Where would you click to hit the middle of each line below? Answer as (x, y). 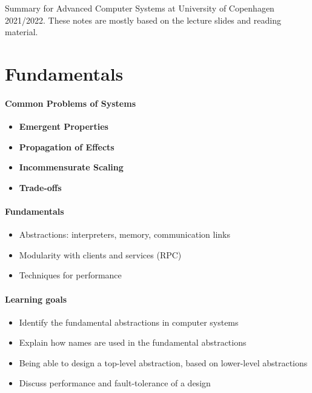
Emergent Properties (64, 126)
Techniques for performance (70, 275)
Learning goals (36, 299)
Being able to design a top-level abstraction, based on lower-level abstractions (163, 362)
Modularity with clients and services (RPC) (100, 254)
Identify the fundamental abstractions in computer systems (129, 322)
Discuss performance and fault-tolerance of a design (115, 383)
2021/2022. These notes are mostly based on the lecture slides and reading (143, 20)
